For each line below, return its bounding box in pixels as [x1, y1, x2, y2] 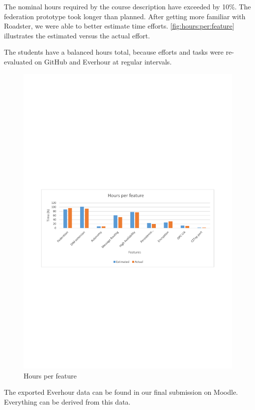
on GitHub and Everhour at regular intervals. [34, 56, 172, 66]
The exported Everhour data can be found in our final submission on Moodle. [4, 387, 238, 397]
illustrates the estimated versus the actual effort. [4, 30, 150, 40]
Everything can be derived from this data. [4, 397, 131, 407]
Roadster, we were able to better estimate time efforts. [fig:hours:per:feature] [4, 21, 234, 31]
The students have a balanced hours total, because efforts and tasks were [4, 47, 224, 57]
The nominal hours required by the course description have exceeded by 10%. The [4, 1, 251, 11]
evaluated [4, 56, 32, 66]
